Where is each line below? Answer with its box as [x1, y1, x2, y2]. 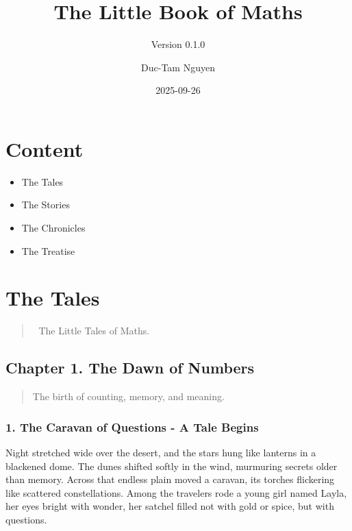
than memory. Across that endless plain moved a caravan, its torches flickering [5, 472, 335, 486]
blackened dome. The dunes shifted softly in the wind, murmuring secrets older [5, 458, 338, 473]
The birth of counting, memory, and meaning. [32, 389, 225, 404]
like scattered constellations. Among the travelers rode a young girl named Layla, [5, 485, 347, 499]
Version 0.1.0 [151, 37, 205, 51]
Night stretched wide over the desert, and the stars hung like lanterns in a [5, 445, 316, 459]
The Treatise [21, 243, 75, 258]
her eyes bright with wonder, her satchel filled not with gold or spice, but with [5, 499, 334, 513]
